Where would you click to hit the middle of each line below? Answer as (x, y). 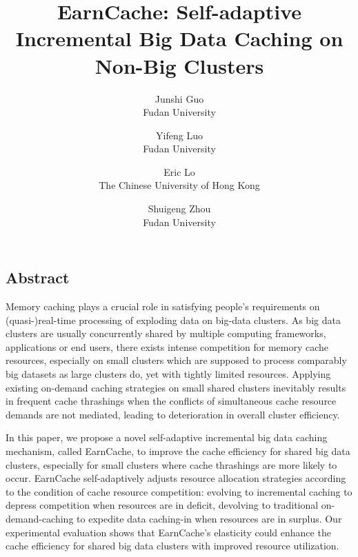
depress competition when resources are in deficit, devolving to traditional (162, 505)
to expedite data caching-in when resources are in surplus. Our (209, 518)
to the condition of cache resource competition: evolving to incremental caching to (179, 491)
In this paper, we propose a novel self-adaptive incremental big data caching (167, 437)
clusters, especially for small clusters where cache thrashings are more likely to (171, 464)
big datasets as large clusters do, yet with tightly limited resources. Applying (168, 374)
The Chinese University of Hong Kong (179, 185)
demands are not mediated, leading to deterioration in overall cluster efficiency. (173, 414)
